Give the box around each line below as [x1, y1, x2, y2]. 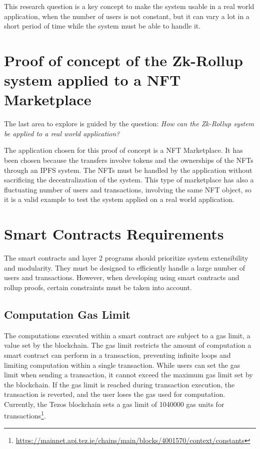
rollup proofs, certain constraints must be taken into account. [4, 282, 192, 292]
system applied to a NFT [4, 70, 181, 90]
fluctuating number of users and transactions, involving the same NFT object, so [4, 184, 251, 194]
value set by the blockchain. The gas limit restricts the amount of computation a [4, 340, 251, 350]
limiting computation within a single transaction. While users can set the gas [4, 359, 240, 370]
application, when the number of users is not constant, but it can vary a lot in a [4, 11, 249, 21]
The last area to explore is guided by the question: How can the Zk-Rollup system [4, 118, 254, 129]
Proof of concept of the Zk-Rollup [4, 50, 243, 70]
